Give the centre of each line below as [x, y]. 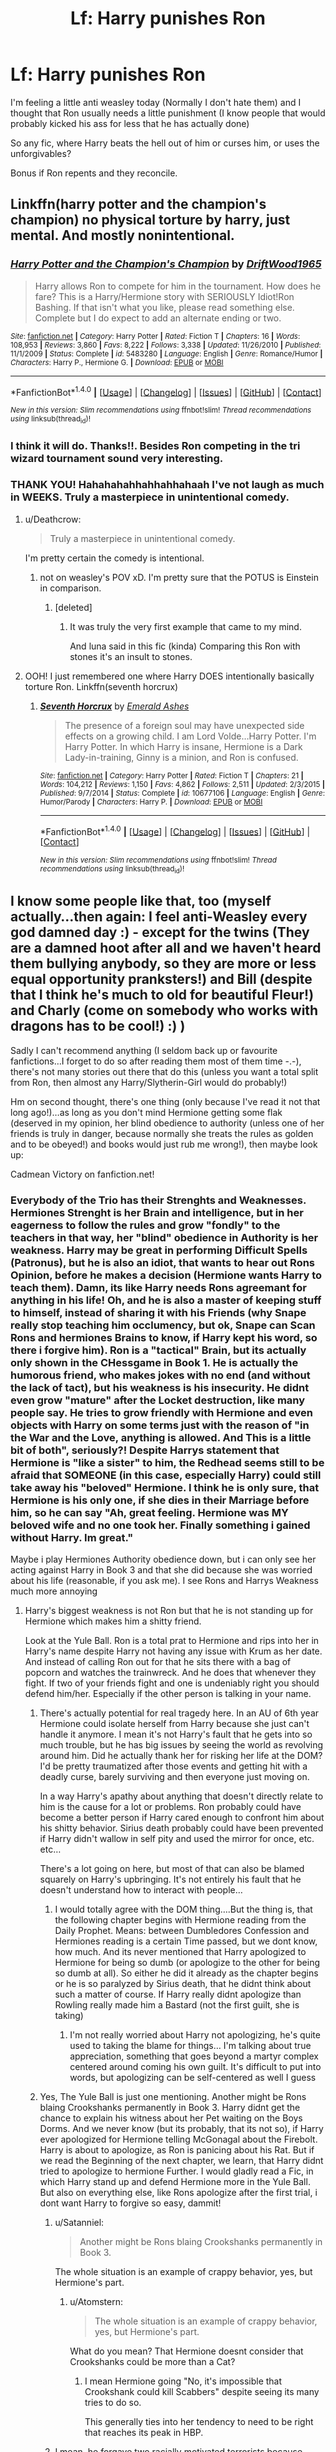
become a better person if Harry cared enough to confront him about [182, 1817]
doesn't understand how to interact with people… [141, 1889]
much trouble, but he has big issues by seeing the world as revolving [181, 1744]
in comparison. [70, 588]
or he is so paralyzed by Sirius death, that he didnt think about [183, 1983]
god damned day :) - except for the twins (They [160, 932]
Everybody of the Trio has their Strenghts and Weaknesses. [158, 1200]
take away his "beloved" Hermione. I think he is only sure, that [165, 1487]
